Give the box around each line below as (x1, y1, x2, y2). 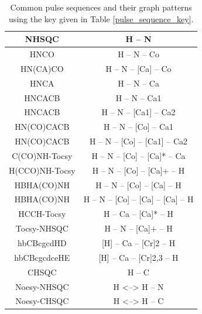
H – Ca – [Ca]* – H (104, 208, 174, 220)
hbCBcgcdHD (18, 237, 67, 249)
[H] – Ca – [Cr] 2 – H (101, 237, 176, 249)
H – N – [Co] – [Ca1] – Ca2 (89, 135, 188, 147)
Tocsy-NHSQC (15, 222, 69, 234)
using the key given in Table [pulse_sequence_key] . (9, 12, 194, 25)
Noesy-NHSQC (15, 280, 69, 292)
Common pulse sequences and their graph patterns (10, 1, 192, 13)
